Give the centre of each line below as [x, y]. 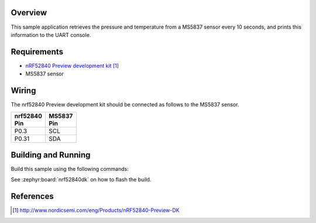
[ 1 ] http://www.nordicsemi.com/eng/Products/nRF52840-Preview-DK [96, 210]
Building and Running [51, 155]
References [32, 196]
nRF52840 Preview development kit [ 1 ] [72, 66]
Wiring [23, 91]
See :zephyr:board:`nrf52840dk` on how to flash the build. [81, 180]
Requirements [37, 52]
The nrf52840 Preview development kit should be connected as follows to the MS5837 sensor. [125, 105]
